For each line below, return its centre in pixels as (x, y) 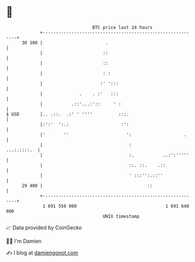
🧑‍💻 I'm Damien (24, 241)
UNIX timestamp (121, 216)
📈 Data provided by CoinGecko (44, 228)
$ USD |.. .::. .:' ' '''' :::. (68, 114)
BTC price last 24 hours (123, 27)
